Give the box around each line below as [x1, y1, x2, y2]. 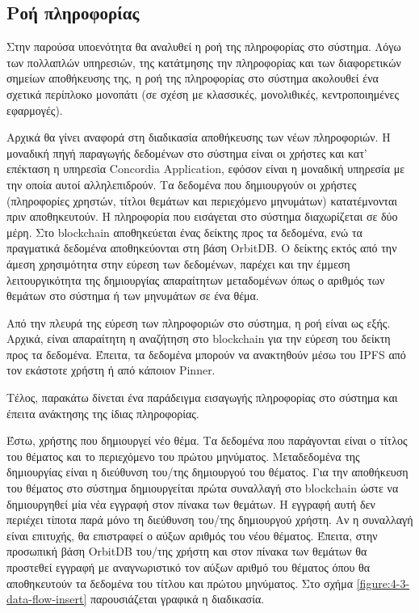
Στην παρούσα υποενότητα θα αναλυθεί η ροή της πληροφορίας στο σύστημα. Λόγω [6, 38, 401, 55]
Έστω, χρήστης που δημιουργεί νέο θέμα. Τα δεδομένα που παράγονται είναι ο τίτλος [6, 432, 408, 449]
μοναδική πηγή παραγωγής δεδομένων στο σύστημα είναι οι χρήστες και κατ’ [6, 144, 367, 161]
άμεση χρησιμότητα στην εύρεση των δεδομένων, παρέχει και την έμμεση [6, 255, 350, 272]
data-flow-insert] [6, 590, 87, 607]
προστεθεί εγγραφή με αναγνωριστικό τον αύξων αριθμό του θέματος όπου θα [6, 559, 371, 576]
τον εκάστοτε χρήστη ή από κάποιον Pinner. [6, 361, 216, 378]
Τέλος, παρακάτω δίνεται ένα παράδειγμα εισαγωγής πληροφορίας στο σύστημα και [6, 389, 398, 406]
